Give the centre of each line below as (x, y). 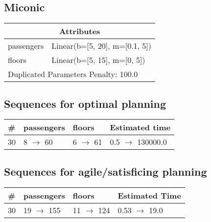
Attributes (80, 31)
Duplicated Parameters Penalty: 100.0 (73, 74)
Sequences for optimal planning (85, 103)
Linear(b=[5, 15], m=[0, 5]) (98, 60)
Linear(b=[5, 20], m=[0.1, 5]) (102, 46)
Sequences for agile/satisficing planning (105, 171)
